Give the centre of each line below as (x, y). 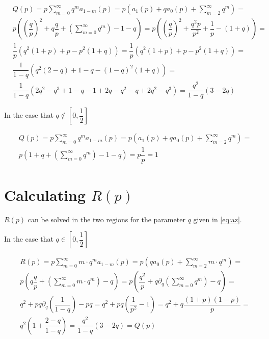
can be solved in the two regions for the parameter (106, 219)
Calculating (45, 194)
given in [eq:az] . (218, 219)
